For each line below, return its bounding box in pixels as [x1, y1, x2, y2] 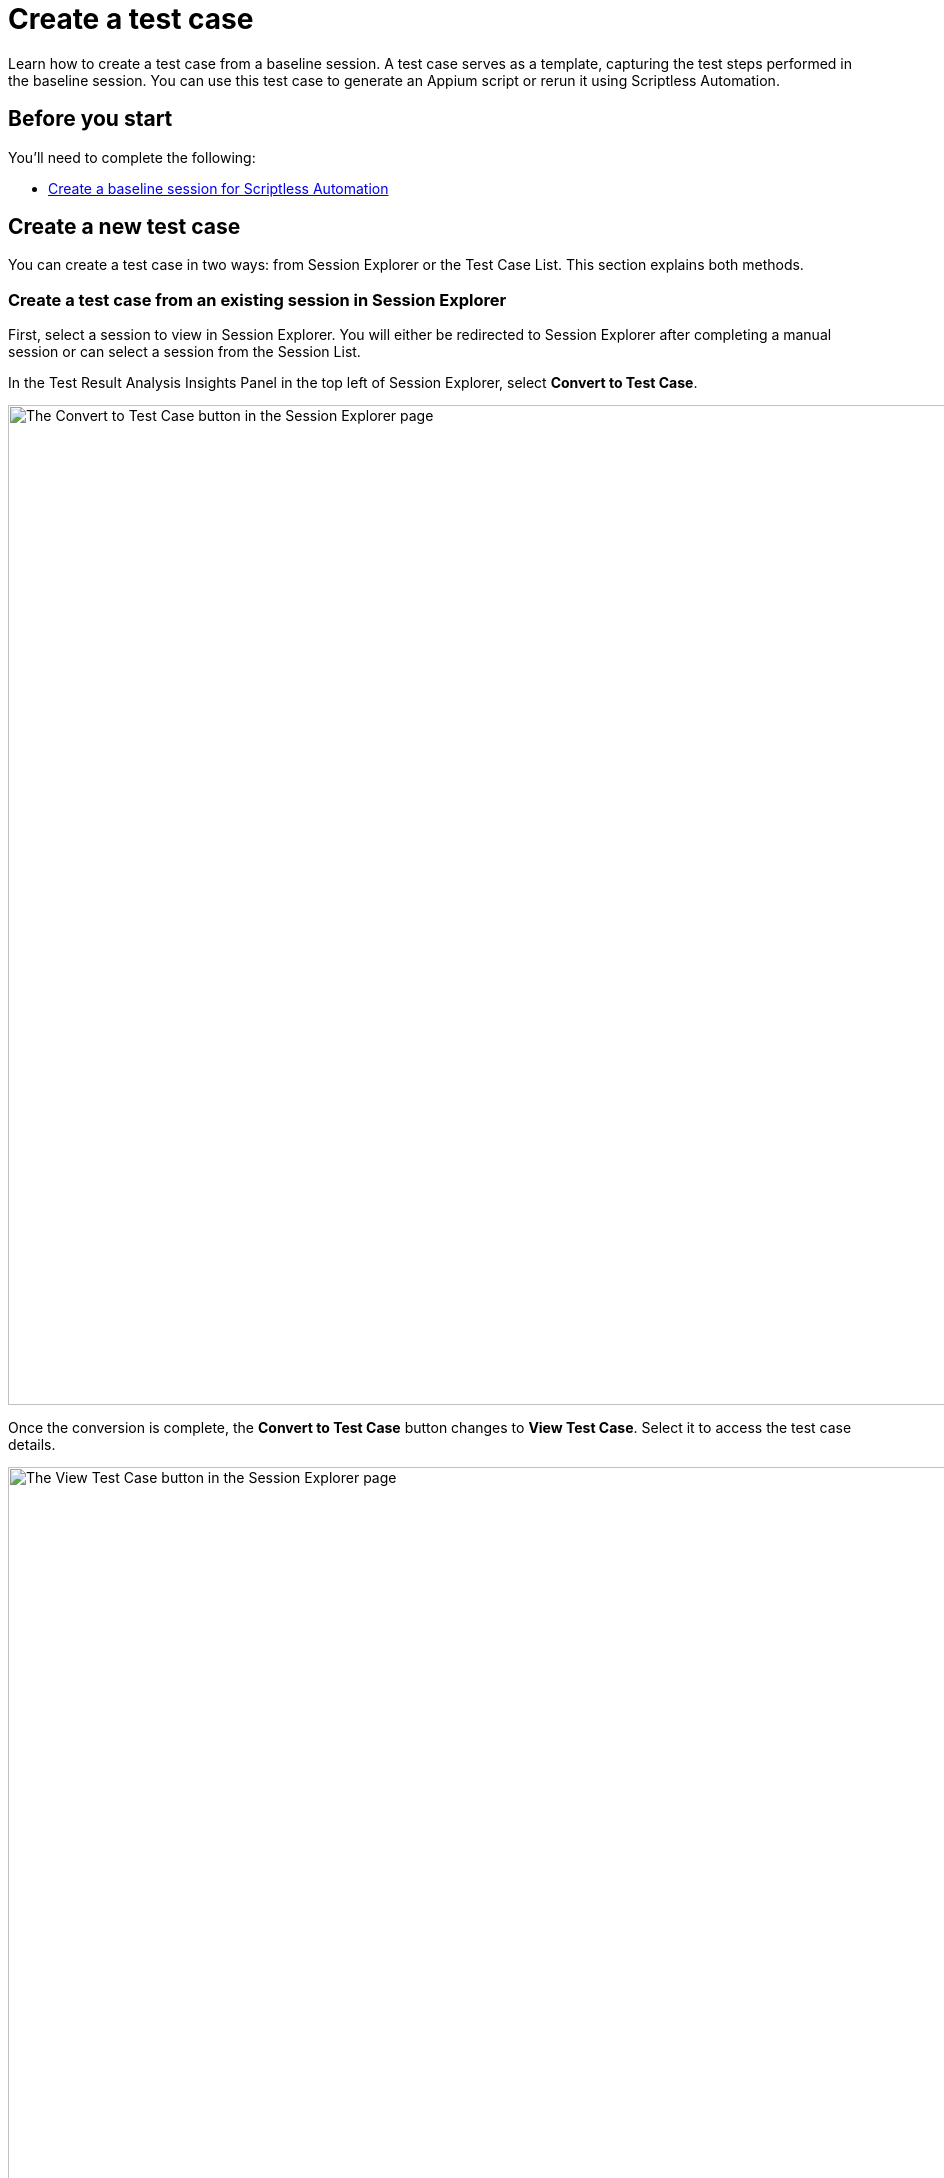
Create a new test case [8, 214, 241, 240]
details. [8, 1436, 56, 1454]
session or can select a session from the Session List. [8, 343, 361, 361]
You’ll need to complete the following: [8, 148, 256, 166]
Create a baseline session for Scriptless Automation [48, 179, 389, 197]
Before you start [8, 106, 173, 132]
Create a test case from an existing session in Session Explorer [8, 289, 507, 310]
